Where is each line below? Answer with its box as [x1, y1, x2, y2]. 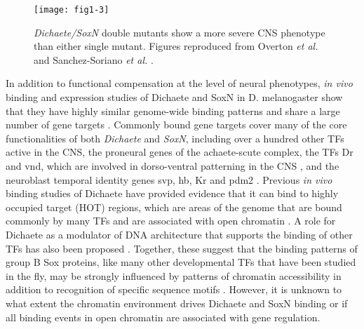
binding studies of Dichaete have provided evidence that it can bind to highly [6, 186, 339, 201]
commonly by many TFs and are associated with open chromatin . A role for [6, 213, 336, 228]
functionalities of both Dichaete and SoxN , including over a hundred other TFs [6, 130, 344, 145]
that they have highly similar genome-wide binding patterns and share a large [6, 103, 340, 118]
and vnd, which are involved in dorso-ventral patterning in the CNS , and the [6, 159, 339, 173]
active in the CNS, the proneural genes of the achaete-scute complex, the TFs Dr [6, 145, 353, 159]
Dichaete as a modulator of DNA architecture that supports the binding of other [6, 227, 353, 241]
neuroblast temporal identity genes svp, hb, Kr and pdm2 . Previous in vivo [6, 172, 332, 187]
